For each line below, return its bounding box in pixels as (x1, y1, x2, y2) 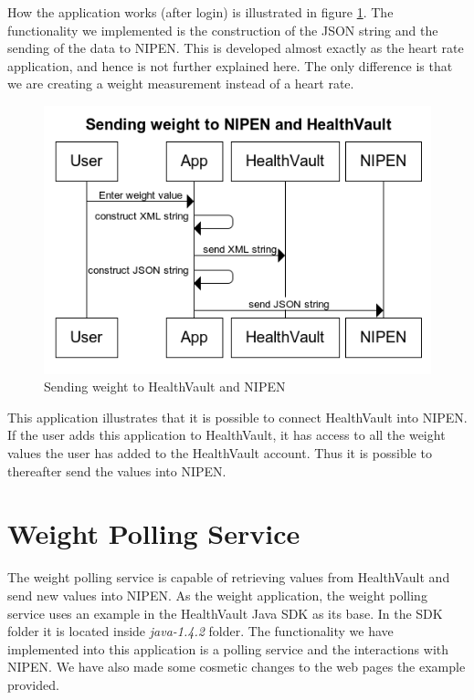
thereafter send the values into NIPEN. (7, 461, 226, 480)
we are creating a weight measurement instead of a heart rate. (7, 74, 354, 93)
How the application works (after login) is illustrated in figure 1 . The (7, 3, 394, 21)
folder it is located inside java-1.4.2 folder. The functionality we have (7, 622, 394, 641)
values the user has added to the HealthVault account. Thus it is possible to (7, 444, 432, 462)
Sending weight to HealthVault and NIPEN (44, 377, 286, 396)
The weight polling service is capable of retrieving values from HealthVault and (7, 568, 450, 587)
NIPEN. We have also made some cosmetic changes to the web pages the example (7, 657, 466, 676)
